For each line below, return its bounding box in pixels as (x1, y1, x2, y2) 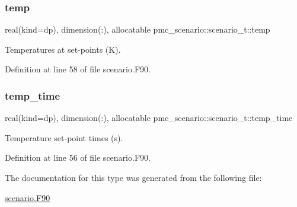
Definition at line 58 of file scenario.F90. (5, 63, 151, 75)
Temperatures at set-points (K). (5, 43, 121, 55)
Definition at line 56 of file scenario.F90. (5, 151, 151, 164)
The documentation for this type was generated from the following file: (5, 171, 262, 183)
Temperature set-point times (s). (5, 131, 123, 144)
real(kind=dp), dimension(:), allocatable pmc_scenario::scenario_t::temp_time (5, 112, 293, 124)
